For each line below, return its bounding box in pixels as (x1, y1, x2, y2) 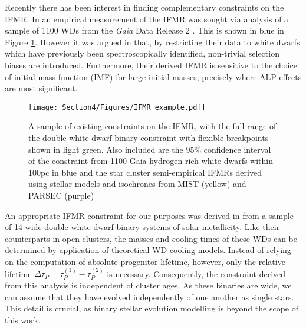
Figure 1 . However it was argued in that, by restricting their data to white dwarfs (5, 35, 300, 48)
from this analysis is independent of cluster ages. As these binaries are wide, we (5, 278, 292, 291)
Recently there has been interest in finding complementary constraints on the (5, 1, 284, 13)
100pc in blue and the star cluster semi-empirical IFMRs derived (28, 166, 262, 178)
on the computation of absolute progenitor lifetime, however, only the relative (5, 255, 285, 267)
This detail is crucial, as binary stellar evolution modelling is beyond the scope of (5, 302, 298, 314)
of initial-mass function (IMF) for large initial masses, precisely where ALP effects (5, 70, 302, 83)
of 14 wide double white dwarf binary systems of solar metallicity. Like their (5, 221, 280, 233)
